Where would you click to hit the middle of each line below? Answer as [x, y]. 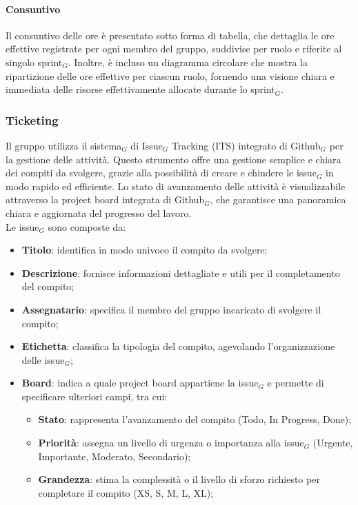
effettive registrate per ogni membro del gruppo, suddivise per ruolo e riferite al [174, 49]
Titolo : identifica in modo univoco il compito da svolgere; [145, 250]
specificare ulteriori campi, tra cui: [95, 396]
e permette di [296, 383]
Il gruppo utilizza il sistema [64, 145]
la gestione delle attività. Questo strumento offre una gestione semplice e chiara [173, 159]
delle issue [43, 359]
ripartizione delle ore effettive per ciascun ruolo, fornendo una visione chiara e [170, 75]
